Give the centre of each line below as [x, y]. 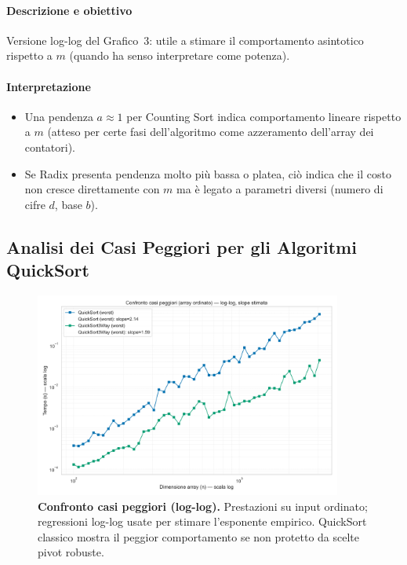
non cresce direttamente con [92, 189]
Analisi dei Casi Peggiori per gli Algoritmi [182, 246]
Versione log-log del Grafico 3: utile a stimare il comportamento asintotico [185, 40]
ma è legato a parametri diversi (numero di [280, 189]
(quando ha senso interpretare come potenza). [180, 55]
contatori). [50, 147]
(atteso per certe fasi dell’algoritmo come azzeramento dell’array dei [211, 132]
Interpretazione [49, 86]
